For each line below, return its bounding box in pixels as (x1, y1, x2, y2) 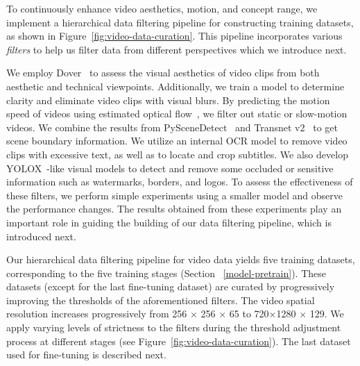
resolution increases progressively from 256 (6, 306, 187, 321)
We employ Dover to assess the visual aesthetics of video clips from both (6, 65, 320, 80)
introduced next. (6, 228, 76, 243)
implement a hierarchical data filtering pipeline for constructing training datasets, (6, 15, 354, 29)
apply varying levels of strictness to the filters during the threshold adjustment (6, 320, 341, 335)
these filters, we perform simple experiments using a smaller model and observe (6, 188, 343, 202)
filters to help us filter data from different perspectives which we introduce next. (6, 42, 347, 56)
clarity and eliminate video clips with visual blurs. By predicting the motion (6, 92, 330, 107)
